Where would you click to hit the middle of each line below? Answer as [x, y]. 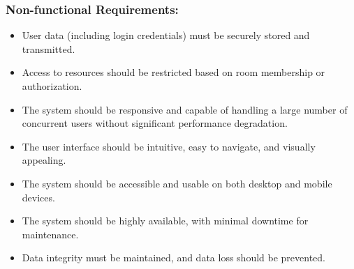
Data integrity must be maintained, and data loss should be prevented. [174, 258]
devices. [38, 197]
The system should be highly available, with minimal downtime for [165, 221]
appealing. [44, 160]
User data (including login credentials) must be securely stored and [166, 35]
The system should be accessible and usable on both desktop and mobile [177, 183]
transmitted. [49, 48]
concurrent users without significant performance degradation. [155, 123]
